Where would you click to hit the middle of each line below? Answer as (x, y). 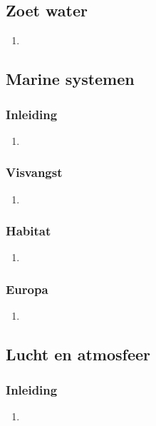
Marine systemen (70, 79)
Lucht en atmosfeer (78, 354)
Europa (27, 289)
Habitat (28, 231)
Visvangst (34, 172)
